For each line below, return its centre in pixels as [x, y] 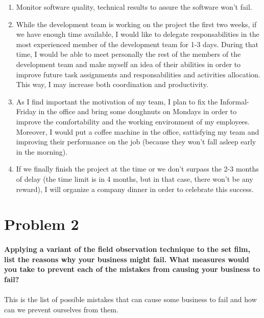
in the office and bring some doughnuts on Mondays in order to [138, 111]
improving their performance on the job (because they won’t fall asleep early [136, 142]
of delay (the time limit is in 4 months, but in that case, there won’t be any [135, 178]
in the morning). [42, 151]
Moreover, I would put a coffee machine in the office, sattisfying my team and [138, 131]
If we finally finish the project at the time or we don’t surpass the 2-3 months [137, 169]
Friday [26, 111]
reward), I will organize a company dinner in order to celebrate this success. [135, 189]
